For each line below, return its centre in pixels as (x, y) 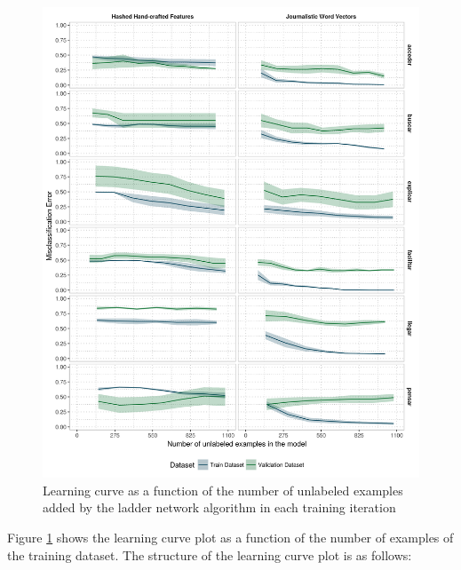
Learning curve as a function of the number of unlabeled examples (223, 490)
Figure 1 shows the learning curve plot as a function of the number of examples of (230, 537)
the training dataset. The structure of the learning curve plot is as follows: (210, 554)
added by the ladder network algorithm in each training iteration (219, 507)
